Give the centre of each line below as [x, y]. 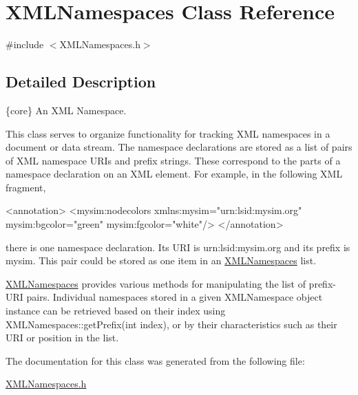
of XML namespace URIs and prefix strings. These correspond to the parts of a [173, 160]
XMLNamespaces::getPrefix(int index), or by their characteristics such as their [171, 324]
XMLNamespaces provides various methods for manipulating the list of [156, 283]
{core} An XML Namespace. [66, 110]
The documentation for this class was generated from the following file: [155, 360]
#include [25, 44]
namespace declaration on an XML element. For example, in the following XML [174, 174]
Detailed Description [81, 82]
